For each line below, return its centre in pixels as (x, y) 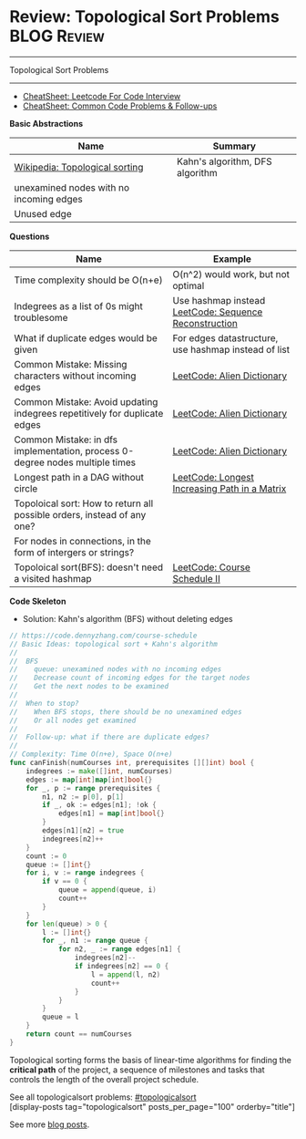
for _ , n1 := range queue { (95, 941)
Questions (30, 236)
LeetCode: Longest (214, 477)
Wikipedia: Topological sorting (79, 167)
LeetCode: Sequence (218, 312)
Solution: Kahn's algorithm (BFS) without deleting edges (128, 618)
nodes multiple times (92, 462)
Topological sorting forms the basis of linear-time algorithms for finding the (151, 1060)
